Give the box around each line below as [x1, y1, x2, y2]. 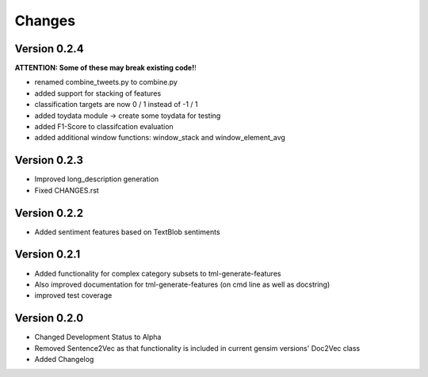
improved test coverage [34, 291, 113, 300]
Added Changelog [34, 354, 94, 364]
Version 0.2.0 [14, 311, 84, 325]
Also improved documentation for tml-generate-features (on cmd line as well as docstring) [34, 280, 331, 289]
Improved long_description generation [34, 174, 159, 184]
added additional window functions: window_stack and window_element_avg [34, 133, 285, 143]
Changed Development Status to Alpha [34, 333, 162, 342]
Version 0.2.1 [14, 248, 81, 261]
